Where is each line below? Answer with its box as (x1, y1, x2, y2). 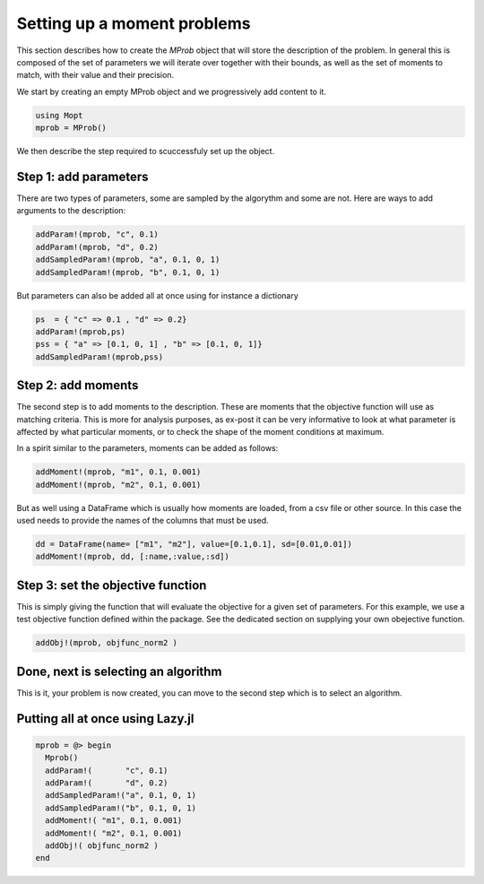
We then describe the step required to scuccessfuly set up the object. (16, 146, 275, 157)
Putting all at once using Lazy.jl (16, 711, 194, 726)
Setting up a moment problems (16, 13, 251, 33)
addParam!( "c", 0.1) (45, 765, 169, 776)
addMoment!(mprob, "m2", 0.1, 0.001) (35, 480, 202, 490)
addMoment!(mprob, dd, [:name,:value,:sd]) (35, 551, 230, 562)
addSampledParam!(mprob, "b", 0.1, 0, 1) (35, 267, 220, 277)
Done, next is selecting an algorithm (16, 663, 222, 679)
